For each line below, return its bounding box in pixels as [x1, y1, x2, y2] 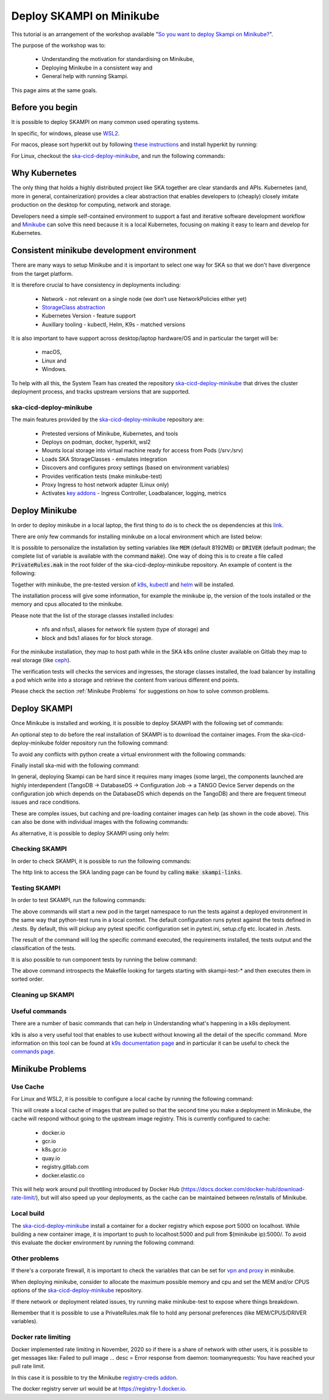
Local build [11, 1209, 45, 1218]
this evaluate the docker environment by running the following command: [11, 1239, 195, 1246]
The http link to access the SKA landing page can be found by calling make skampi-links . [11, 868, 242, 876]
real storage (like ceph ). [11, 657, 71, 664]
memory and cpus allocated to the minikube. [11, 601, 124, 608]
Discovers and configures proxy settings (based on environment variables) [41, 464, 230, 471]
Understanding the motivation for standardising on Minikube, [41, 56, 195, 63]
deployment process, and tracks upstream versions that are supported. [11, 388, 190, 395]
